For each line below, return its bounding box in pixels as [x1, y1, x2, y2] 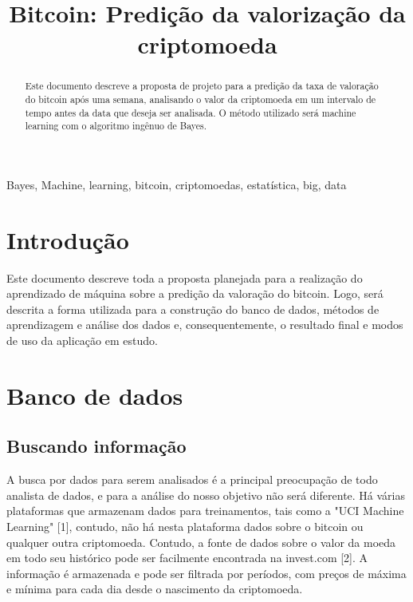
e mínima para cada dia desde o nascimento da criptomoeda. [6, 580, 303, 597]
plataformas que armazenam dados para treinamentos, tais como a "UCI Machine [6, 502, 404, 519]
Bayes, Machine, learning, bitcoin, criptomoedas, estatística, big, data [6, 176, 347, 192]
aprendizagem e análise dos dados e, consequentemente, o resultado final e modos [6, 316, 403, 333]
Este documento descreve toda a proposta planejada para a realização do [6, 269, 363, 286]
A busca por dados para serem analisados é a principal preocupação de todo [6, 471, 378, 488]
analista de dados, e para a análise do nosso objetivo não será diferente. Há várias [6, 486, 406, 503]
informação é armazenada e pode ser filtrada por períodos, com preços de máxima [6, 564, 407, 581]
